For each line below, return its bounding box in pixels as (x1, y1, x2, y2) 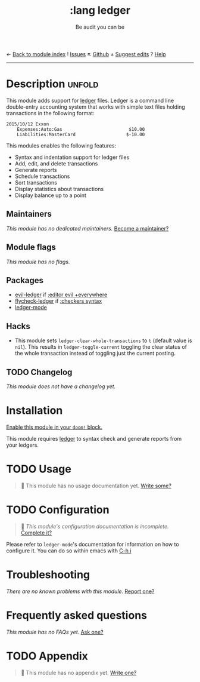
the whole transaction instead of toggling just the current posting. (14, 350, 176, 357)
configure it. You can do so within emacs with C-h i (6, 547, 132, 554)
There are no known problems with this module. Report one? (6, 588, 155, 595)
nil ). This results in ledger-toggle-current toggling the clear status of (14, 343, 187, 351)
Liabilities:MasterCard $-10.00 (17, 131, 145, 137)
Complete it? (20, 529, 52, 536)
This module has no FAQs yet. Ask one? (6, 628, 104, 635)
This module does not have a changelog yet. (6, 383, 116, 390)
